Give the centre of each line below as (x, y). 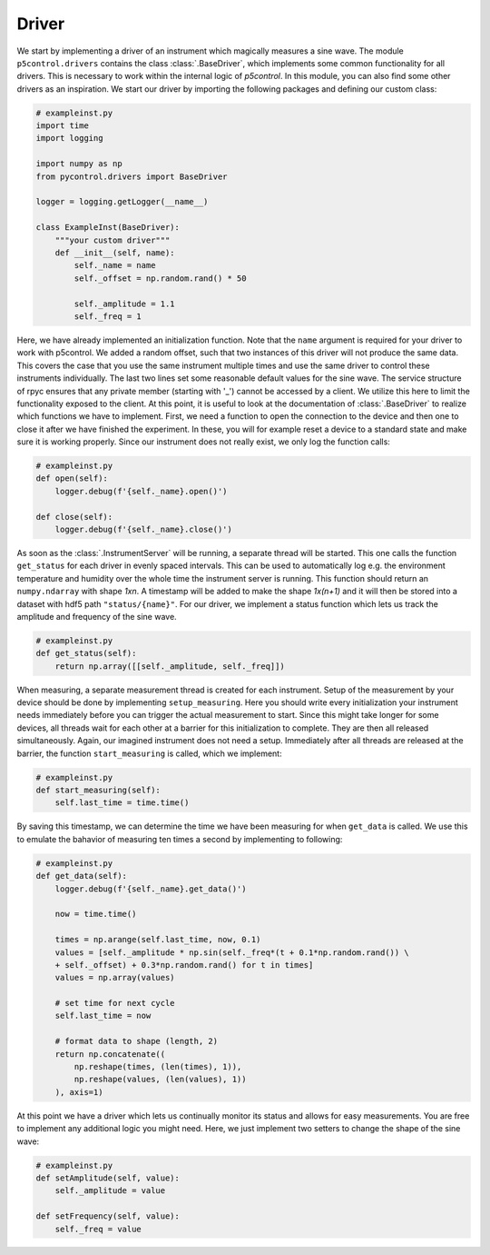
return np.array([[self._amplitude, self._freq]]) (170, 666)
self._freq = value (98, 1229)
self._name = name (115, 265)
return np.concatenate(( (110, 1054)
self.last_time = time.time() (122, 803)
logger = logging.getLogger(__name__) (122, 202)
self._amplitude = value (110, 1191)
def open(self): (72, 478)
